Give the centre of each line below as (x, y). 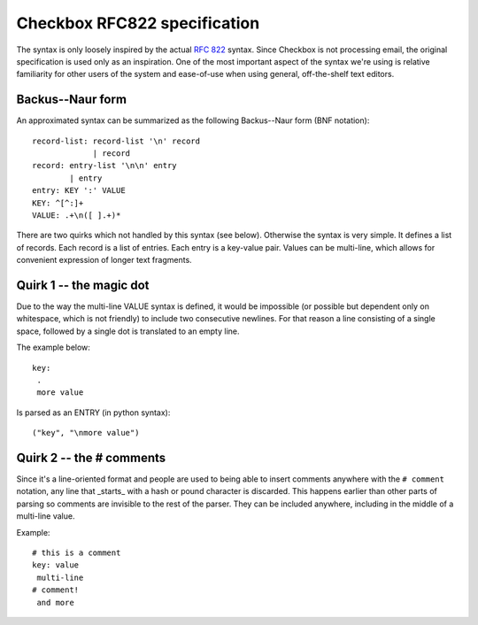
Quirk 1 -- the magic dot (83, 285)
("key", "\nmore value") (86, 433)
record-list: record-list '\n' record (116, 141)
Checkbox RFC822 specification (138, 23)
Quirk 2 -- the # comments (91, 457)
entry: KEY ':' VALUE (79, 191)
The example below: (53, 347)
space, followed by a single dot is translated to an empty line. (128, 331)
